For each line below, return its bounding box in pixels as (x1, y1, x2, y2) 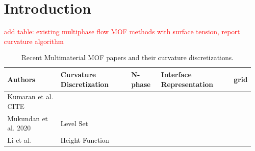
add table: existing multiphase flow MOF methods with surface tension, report (4, 26, 240, 37)
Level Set (60, 118, 88, 128)
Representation (161, 79, 213, 89)
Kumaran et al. (7, 91, 53, 102)
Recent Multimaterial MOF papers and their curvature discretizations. (21, 52, 234, 63)
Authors (7, 74, 35, 84)
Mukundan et (7, 113, 48, 123)
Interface (161, 69, 192, 79)
